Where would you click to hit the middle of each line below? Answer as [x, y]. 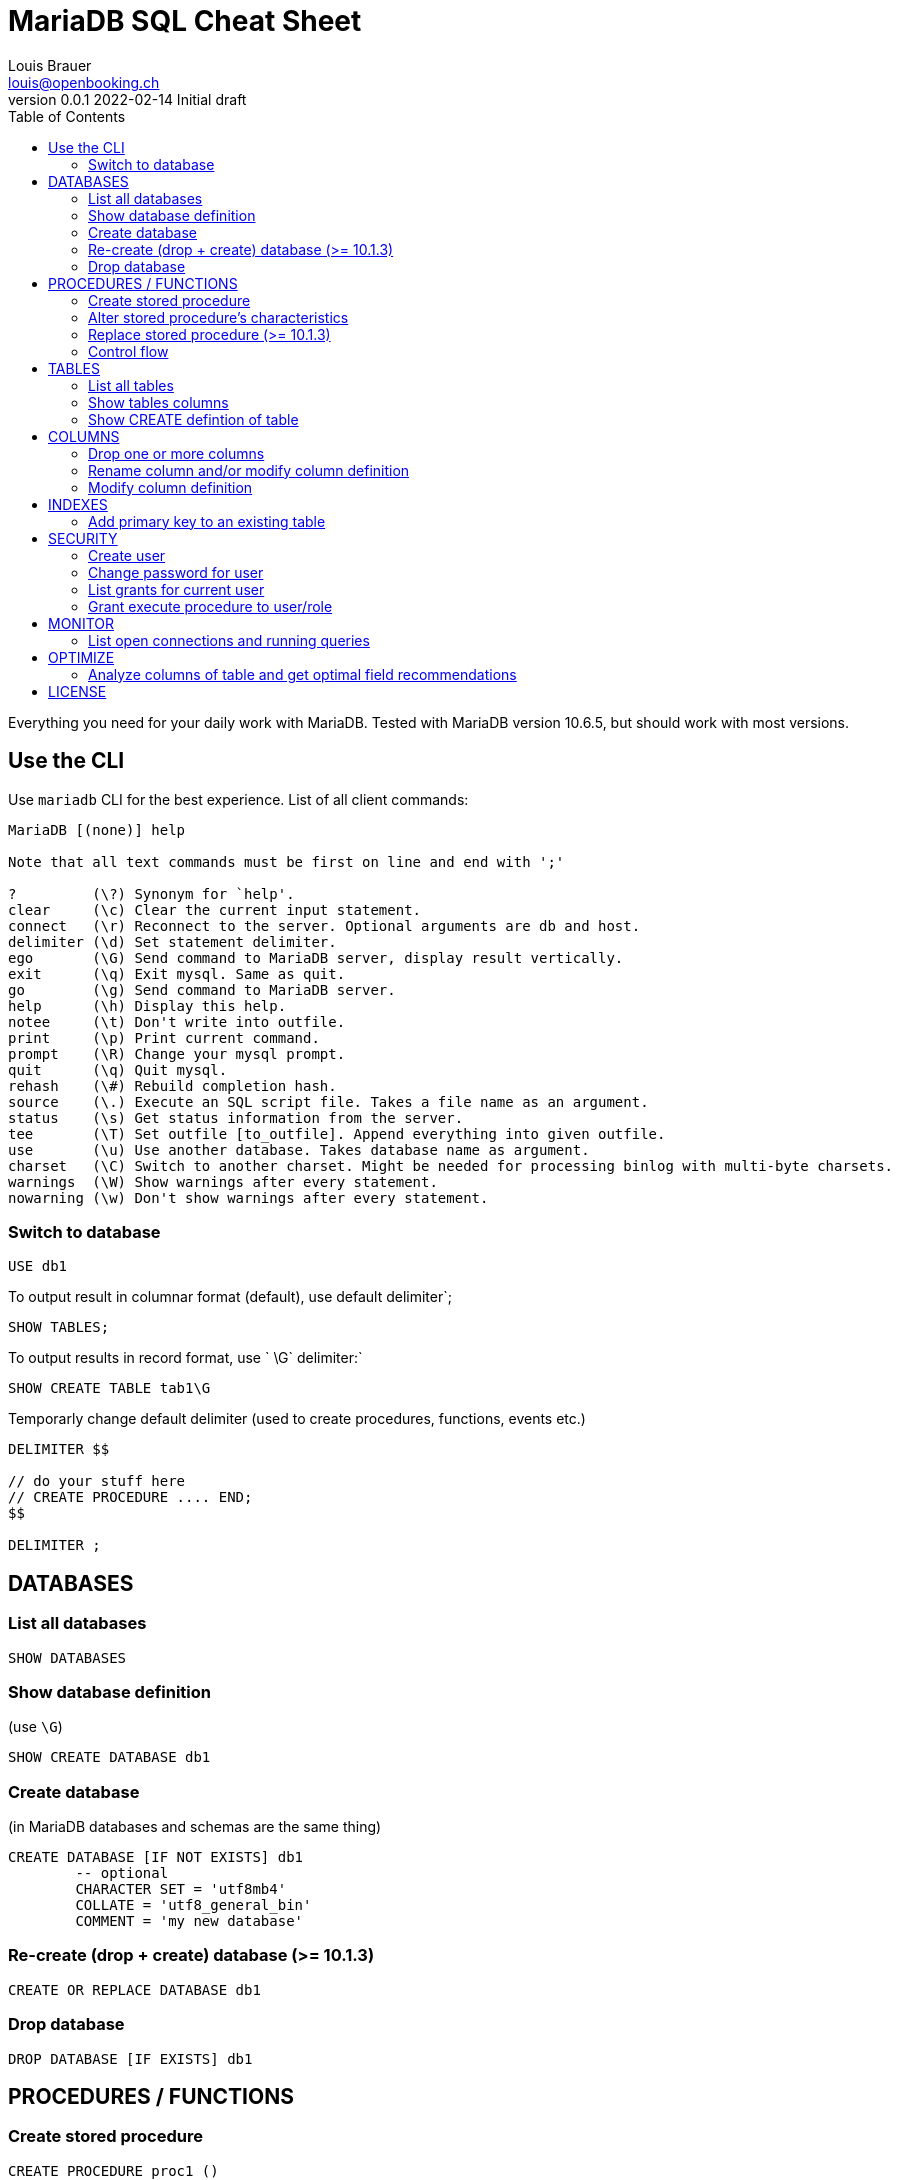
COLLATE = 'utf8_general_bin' [193, 1905]
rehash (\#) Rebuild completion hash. [172, 1085]
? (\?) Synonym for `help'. [151, 893]
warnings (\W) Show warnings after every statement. [223, 1181]
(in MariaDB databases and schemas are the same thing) [195, 1827]
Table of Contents [67, 116]
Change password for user [176, 572]
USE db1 [38, 1266]
